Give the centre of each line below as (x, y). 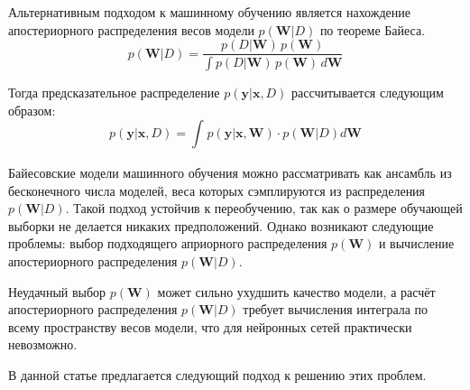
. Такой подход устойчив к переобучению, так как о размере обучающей (264, 208)
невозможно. (43, 344)
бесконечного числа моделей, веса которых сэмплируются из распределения (217, 190)
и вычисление (416, 243)
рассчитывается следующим (368, 93)
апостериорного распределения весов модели (131, 29)
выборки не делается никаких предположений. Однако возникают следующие (221, 225)
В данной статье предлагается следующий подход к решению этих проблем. (217, 375)
